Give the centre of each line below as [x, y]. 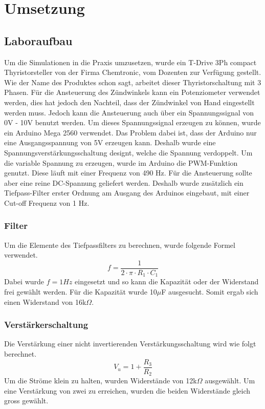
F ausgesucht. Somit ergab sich [210, 291]
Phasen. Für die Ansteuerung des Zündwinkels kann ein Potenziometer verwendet [132, 92]
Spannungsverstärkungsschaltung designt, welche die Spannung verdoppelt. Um [128, 152]
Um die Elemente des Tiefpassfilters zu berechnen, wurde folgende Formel [120, 245]
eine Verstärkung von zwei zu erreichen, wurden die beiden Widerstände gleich [127, 390]
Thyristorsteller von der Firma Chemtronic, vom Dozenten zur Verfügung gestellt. [133, 72]
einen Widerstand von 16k [45, 301]
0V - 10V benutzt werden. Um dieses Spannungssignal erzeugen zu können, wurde [132, 122]
